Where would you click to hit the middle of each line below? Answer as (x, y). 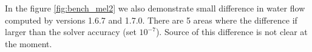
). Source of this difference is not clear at (232, 32)
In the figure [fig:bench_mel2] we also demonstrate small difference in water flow (155, 8)
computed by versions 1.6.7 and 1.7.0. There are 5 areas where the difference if (151, 20)
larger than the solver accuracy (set (71, 32)
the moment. (29, 43)
